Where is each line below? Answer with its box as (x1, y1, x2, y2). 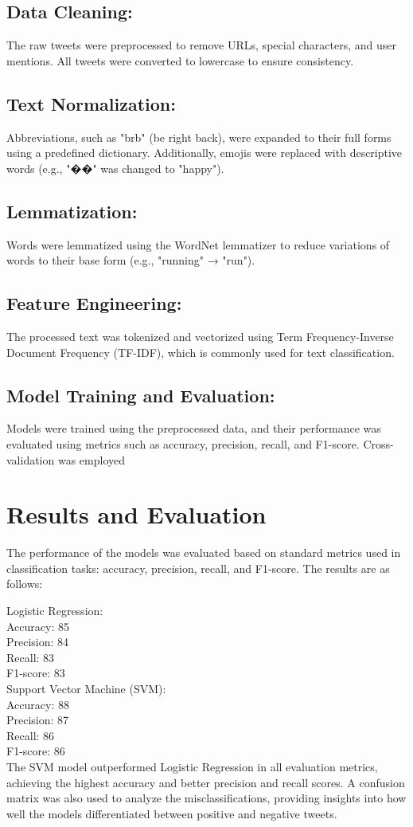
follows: (6, 575, 43, 592)
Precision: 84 (6, 633, 69, 650)
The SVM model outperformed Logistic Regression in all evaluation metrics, (6, 758, 378, 774)
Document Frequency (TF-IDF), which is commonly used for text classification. (6, 343, 395, 360)
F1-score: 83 (6, 664, 65, 681)
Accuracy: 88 (6, 696, 69, 712)
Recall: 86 (6, 727, 55, 743)
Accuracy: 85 (6, 617, 69, 634)
